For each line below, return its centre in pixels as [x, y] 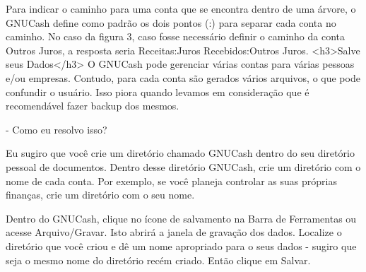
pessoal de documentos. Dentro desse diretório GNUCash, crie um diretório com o [183, 166]
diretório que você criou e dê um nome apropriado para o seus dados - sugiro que [181, 246]
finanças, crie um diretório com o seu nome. [100, 195]
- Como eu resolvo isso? [57, 129]
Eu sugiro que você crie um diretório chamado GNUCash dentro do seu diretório [180, 153]
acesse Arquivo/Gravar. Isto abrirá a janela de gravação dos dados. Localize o [174, 232]
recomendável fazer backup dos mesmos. [93, 106]
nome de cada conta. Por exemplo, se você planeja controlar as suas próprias [171, 181]
